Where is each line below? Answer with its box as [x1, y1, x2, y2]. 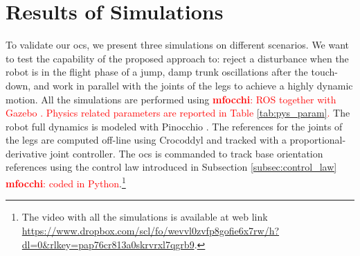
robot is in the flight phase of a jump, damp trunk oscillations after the [6, 65, 308, 79]
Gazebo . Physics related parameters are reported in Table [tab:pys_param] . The [6, 105, 350, 120]
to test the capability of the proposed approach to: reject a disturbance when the [6, 51, 349, 65]
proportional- [289, 133, 346, 147]
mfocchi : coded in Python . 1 [6, 174, 126, 190]
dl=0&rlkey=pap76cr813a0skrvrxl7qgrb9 [21, 237, 195, 251]
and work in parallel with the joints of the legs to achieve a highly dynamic [33, 78, 353, 92]
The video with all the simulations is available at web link [21, 210, 268, 224]
